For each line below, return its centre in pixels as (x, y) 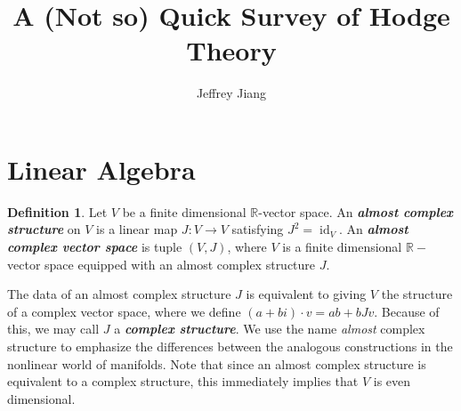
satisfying (258, 229)
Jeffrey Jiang (231, 93)
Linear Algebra (101, 169)
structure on (44, 229)
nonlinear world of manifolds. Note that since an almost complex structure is (217, 363)
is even (392, 381)
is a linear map (137, 229)
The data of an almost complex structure (119, 294)
